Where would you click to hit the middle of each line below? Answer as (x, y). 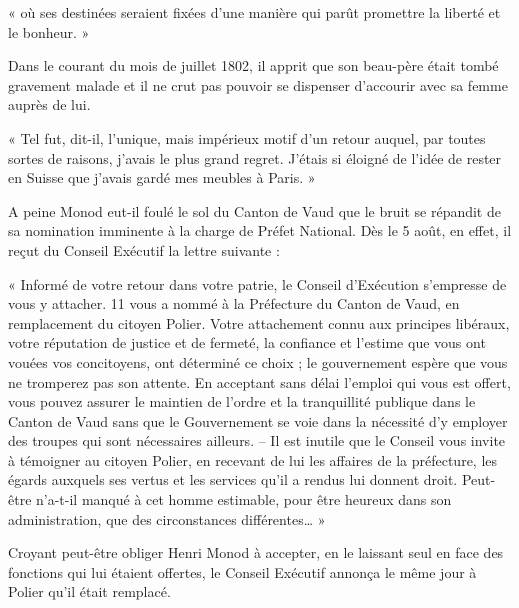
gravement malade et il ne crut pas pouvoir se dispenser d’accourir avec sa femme (258, 84)
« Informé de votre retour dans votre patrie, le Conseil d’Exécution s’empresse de (257, 283)
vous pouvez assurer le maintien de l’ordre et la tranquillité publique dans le (242, 401)
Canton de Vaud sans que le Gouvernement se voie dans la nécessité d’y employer (258, 420)
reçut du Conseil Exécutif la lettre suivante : (144, 249)
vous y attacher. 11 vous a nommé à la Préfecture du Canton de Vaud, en (234, 303)
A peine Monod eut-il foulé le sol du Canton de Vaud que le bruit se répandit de (254, 210)
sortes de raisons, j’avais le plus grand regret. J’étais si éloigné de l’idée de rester (255, 157)
